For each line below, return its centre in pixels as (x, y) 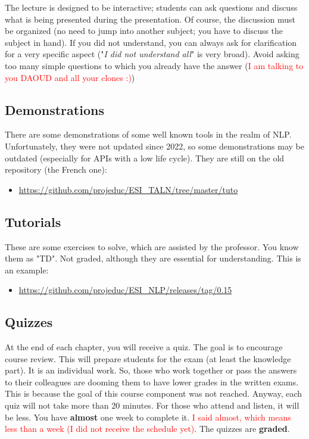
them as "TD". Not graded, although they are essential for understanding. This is (153, 258)
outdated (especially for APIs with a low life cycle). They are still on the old (145, 158)
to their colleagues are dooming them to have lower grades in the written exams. (152, 382)
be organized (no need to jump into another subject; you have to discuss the (144, 31)
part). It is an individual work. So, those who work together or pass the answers (151, 370)
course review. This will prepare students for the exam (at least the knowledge (148, 358)
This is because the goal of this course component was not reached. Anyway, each (154, 393)
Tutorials (33, 221)
